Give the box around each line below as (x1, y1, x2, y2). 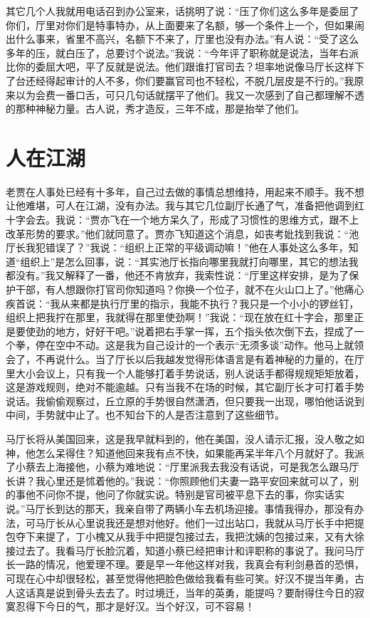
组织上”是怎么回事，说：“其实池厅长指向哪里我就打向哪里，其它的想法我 (20, 253, 359, 268)
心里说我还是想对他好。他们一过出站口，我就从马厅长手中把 (75, 515, 354, 530)
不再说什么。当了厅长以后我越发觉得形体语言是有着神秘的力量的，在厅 (35, 352, 364, 366)
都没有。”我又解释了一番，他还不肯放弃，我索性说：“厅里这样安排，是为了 (6, 268, 349, 283)
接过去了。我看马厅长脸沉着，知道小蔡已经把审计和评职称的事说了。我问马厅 (6, 543, 364, 557)
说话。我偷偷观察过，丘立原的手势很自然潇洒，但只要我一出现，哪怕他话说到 (6, 393, 364, 408)
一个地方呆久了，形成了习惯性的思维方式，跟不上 (129, 212, 359, 227)
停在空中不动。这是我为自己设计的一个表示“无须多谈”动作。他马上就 (35, 337, 354, 352)
